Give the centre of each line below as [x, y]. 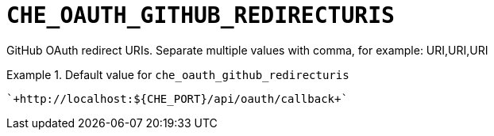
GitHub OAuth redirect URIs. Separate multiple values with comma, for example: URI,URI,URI [247, 50]
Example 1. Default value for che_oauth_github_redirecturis [178, 74]
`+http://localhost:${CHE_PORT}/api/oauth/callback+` [177, 98]
